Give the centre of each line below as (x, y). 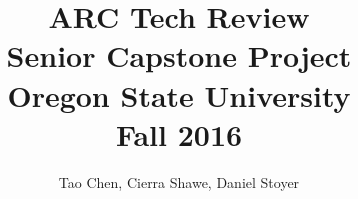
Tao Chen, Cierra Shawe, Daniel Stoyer (179, 181)
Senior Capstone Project (179, 55)
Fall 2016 (179, 133)
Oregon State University (179, 94)
